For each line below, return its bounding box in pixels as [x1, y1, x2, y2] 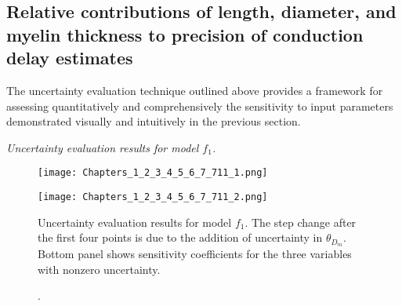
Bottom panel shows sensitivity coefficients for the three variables [38, 246, 352, 262]
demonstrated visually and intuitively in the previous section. [6, 113, 301, 129]
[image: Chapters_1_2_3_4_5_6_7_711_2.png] [38, 191, 268, 203]
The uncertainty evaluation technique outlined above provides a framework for [6, 82, 383, 98]
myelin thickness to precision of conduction [6, 22, 364, 46]
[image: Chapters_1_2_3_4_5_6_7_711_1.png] [38, 167, 268, 179]
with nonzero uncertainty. [38, 260, 161, 277]
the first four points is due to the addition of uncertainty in [38, 229, 323, 246]
